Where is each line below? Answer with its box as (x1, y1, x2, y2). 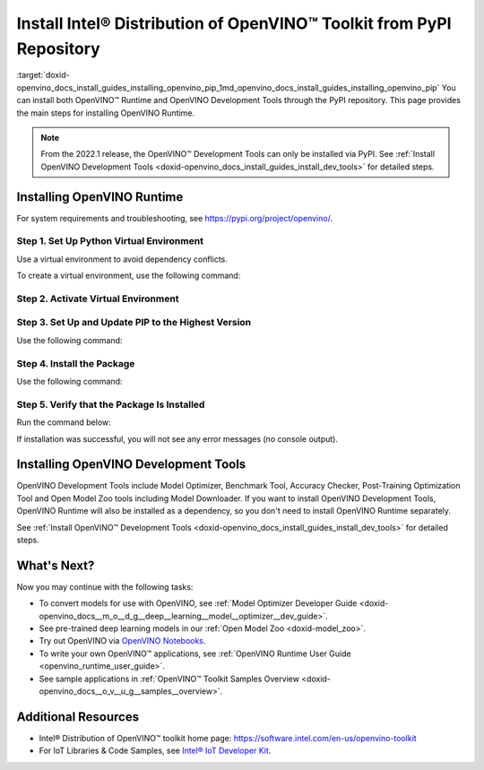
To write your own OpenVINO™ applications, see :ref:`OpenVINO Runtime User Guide (39, 648, 351, 659)
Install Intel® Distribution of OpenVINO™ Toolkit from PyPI (16, 13, 452, 33)
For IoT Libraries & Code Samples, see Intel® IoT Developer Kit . (39, 745, 272, 757)
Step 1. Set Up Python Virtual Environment (16, 235, 203, 247)
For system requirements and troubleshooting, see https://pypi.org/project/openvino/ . (16, 212, 333, 223)
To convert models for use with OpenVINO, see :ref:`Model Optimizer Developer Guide (39, 598, 358, 609)
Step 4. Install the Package (16, 357, 135, 369)
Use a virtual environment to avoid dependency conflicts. (16, 254, 228, 264)
